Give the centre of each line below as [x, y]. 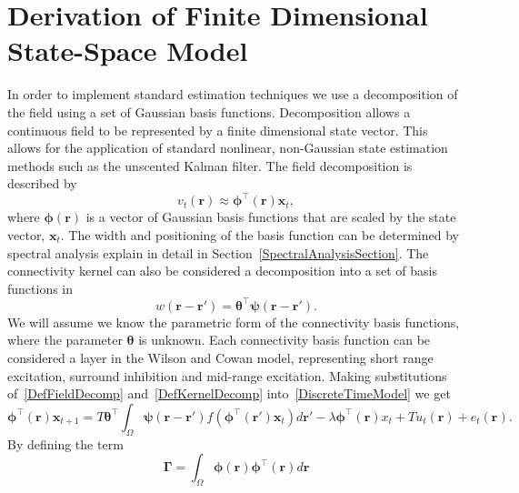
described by [42, 183]
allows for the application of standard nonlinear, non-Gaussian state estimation [228, 148]
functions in [40, 288]
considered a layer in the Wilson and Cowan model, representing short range [220, 358]
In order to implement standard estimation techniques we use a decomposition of [233, 94]
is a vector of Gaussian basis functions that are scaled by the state [271, 217]
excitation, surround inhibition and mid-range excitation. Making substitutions [227, 375]
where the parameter [65, 340]
